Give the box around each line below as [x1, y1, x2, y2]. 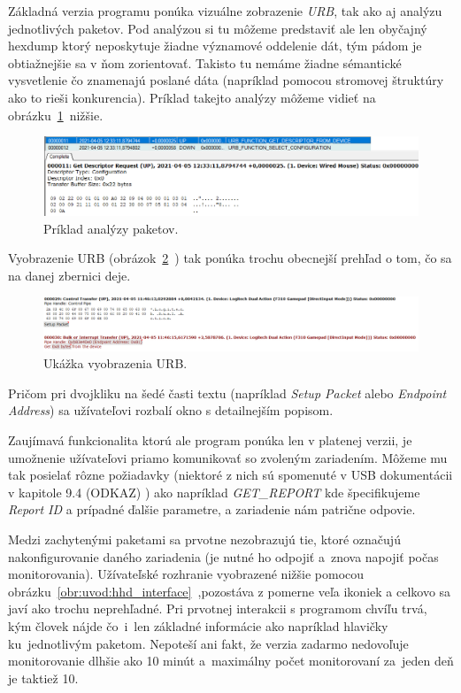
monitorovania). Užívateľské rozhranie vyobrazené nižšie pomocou [8, 565, 365, 583]
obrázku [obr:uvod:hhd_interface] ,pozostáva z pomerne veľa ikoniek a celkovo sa [8, 581, 451, 600]
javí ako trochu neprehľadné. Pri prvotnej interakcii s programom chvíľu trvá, [8, 599, 427, 618]
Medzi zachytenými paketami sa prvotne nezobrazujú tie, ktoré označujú [8, 530, 401, 548]
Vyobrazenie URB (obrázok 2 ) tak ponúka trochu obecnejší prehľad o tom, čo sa [8, 249, 452, 267]
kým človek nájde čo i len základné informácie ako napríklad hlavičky [8, 616, 388, 635]
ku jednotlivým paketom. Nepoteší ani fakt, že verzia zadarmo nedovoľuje [8, 634, 409, 652]
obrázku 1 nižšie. [8, 105, 104, 124]
